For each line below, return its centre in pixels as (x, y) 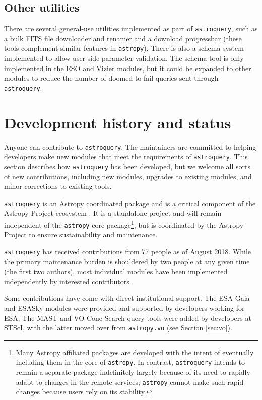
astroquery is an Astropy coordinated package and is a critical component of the (130, 203)
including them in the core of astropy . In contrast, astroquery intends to (130, 362)
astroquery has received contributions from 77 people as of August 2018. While (128, 251)
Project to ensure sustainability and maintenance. (81, 235)
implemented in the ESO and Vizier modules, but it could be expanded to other (128, 68)
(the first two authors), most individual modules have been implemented (116, 271)
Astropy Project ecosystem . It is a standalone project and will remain (113, 213)
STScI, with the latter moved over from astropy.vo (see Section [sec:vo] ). (118, 328)
